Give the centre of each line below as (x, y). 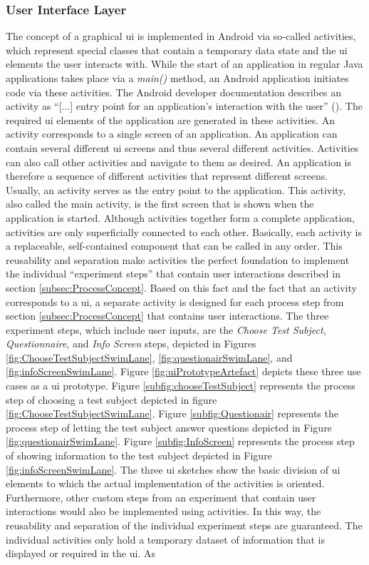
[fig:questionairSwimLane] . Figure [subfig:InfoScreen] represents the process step (180, 441)
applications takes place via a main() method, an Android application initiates (177, 78)
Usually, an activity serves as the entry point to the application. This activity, (176, 189)
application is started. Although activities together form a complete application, (180, 217)
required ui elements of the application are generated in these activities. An (170, 119)
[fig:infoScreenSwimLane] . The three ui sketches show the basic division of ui (173, 469)
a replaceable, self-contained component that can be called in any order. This (174, 246)
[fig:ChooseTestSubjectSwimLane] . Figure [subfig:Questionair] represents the (172, 413)
